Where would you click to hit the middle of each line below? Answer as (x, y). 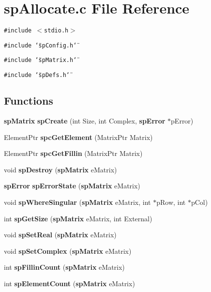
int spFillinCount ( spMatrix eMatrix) (64, 267)
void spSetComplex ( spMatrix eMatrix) (68, 251)
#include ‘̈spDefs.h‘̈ (37, 75)
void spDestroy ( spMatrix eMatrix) (60, 169)
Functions (29, 100)
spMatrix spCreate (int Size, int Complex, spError (85, 120)
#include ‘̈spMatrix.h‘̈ (40, 60)
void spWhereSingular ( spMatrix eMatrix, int (77, 202)
